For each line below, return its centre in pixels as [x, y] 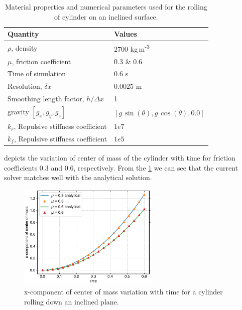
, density [24, 47]
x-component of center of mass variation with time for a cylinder [124, 292]
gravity [18, 111]
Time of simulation [37, 73]
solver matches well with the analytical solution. [78, 177]
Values [126, 34]
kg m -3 [140, 48]
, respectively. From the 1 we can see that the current [156, 167]
